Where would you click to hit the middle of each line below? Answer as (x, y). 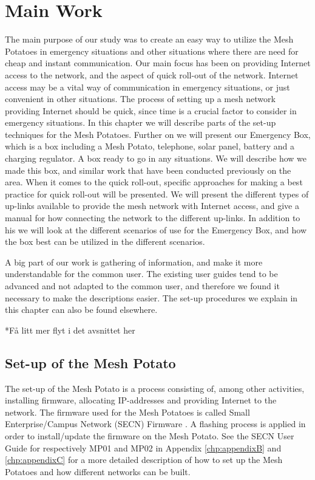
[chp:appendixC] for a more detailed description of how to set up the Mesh (144, 460)
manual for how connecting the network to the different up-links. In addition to (153, 218)
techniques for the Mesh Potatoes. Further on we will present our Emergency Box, (158, 134)
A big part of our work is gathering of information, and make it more (134, 262)
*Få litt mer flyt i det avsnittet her (70, 330)
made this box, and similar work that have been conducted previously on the (148, 170)
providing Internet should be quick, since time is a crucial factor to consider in (151, 110)
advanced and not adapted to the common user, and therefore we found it (142, 286)
